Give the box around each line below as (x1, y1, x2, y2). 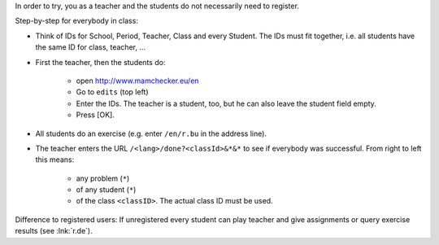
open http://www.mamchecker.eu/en (76, 76, 199, 85)
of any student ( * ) (76, 185, 137, 195)
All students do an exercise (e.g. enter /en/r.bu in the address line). (35, 129, 267, 138)
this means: (35, 155, 75, 164)
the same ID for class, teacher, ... (35, 42, 146, 52)
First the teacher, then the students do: (35, 57, 166, 67)
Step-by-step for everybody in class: (15, 16, 138, 26)
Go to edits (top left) (76, 87, 150, 97)
